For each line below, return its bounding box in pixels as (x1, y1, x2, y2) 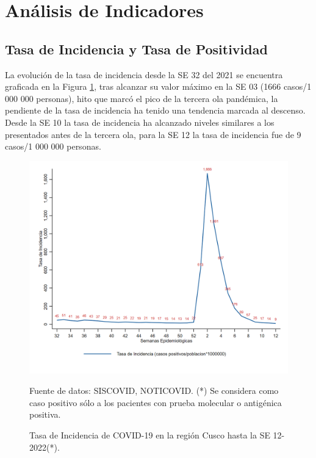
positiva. (29, 408, 61, 421)
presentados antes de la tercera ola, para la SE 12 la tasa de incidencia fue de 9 (5, 128, 301, 140)
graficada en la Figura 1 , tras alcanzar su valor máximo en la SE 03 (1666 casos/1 (5, 80, 312, 93)
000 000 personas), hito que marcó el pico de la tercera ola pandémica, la (5, 92, 278, 104)
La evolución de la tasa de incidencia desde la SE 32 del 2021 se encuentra (5, 68, 283, 81)
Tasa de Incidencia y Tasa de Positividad (5, 39, 268, 58)
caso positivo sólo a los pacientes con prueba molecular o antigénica (29, 396, 282, 409)
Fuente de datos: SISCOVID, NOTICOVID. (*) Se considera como (29, 384, 279, 397)
